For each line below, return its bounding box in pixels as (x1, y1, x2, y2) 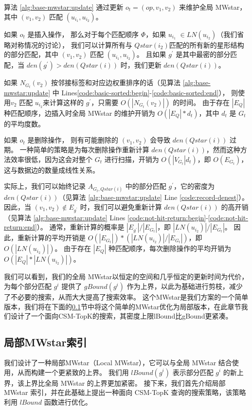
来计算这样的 (43, 97, 84, 107)
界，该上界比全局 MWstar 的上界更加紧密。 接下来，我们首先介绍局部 (4, 377, 226, 388)
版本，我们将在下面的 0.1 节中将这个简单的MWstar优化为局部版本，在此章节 (4, 301, 241, 311)
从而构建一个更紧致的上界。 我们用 (17, 367, 129, 377)
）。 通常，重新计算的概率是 (36, 222, 125, 232)
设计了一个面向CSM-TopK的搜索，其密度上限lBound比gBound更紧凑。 (10, 311, 233, 321)
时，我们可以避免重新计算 (80, 202, 162, 212)
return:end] (4, 222, 37, 232)
